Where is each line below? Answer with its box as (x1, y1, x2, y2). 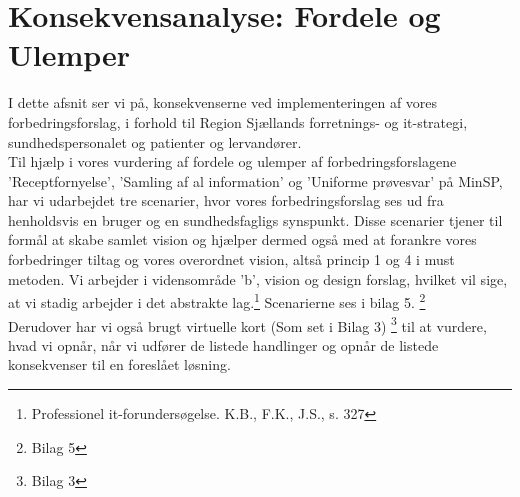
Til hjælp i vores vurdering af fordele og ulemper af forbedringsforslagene (8, 151, 457, 172)
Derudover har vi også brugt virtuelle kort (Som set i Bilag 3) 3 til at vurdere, (8, 312, 487, 336)
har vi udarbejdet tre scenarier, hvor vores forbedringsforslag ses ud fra (8, 190, 444, 211)
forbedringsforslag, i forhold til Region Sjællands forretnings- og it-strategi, (8, 111, 468, 132)
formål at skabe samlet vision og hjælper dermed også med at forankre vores (8, 229, 477, 250)
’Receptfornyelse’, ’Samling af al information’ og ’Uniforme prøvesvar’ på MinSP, (8, 170, 503, 191)
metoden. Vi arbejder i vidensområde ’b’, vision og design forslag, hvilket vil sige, (8, 268, 508, 289)
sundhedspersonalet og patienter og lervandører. (8, 131, 302, 152)
